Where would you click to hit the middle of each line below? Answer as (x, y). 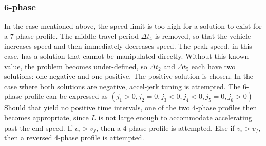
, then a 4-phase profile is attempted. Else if (165, 127)
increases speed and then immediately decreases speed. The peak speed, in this (128, 46)
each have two (213, 66)
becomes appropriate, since (46, 117)
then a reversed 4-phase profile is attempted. (74, 138)
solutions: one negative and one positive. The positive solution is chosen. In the (129, 76)
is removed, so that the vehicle (203, 36)
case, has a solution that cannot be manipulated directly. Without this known (127, 56)
